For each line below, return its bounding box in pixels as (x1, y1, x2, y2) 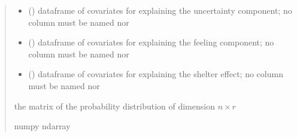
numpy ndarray (14, 120, 71, 132)
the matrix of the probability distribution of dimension (14, 99, 215, 112)
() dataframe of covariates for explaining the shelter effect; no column (28, 68, 283, 80)
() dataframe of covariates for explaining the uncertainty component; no (28, 4, 292, 16)
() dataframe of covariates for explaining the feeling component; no (28, 36, 274, 48)
